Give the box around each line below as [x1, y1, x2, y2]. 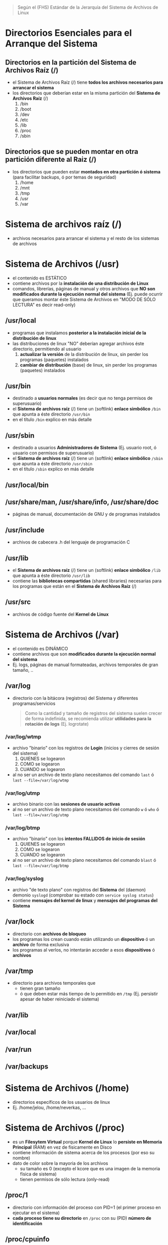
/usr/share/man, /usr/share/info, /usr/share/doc [5, 498, 159, 506]
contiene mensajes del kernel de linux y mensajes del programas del [12, 897, 158, 903]
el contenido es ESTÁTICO [12, 275, 67, 281]
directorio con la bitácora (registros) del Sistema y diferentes [12, 695, 138, 701]
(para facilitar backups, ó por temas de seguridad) [12, 174, 117, 180]
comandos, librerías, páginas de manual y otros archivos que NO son [12, 285, 155, 291]
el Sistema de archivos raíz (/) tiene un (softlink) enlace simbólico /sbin [12, 455, 163, 461]
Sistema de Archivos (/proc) [5, 1122, 125, 1134]
